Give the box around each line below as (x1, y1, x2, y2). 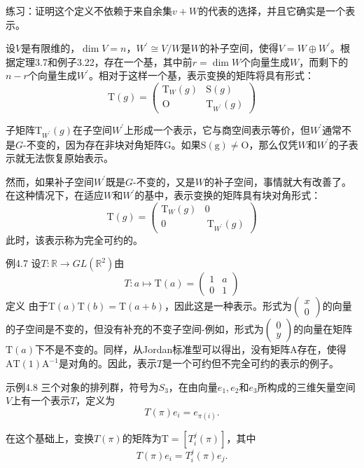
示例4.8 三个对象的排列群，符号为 (6, 379, 159, 394)
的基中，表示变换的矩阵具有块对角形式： (134, 188, 321, 202)
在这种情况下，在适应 (6, 188, 104, 202)
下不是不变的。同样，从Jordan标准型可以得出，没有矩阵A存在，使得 (34, 342, 346, 357)
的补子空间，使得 (199, 41, 279, 55)
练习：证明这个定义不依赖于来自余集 (6, 4, 172, 18)
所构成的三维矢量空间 (257, 379, 356, 394)
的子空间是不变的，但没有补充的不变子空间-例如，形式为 (6, 322, 264, 336)
